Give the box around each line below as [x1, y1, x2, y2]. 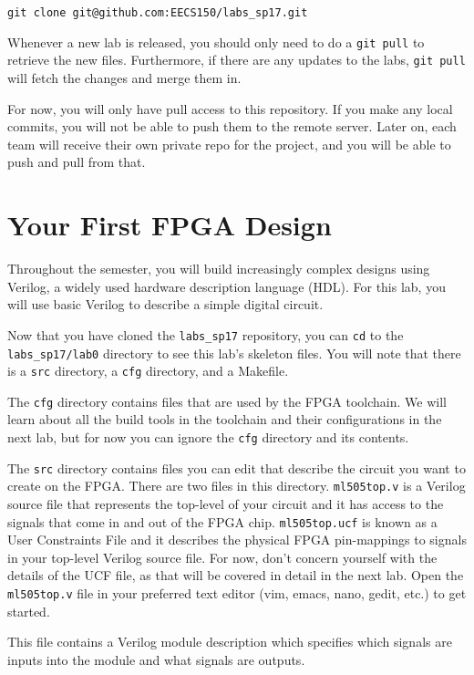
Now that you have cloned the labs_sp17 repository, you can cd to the [7, 325, 404, 344]
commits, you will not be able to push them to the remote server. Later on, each [7, 117, 457, 136]
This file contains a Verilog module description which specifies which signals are [7, 632, 452, 651]
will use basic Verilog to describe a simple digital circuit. [7, 295, 324, 314]
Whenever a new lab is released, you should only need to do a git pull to [7, 32, 425, 51]
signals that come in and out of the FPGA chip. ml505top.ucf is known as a [7, 512, 438, 531]
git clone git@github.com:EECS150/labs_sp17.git [7, 6, 308, 19]
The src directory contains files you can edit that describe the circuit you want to [7, 458, 466, 477]
